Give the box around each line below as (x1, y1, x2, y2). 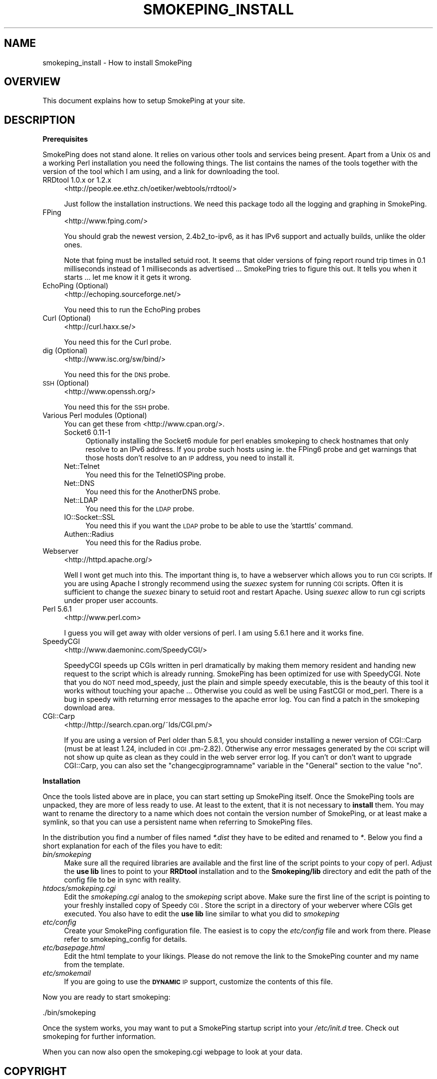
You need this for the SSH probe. (64, 403, 170, 412)
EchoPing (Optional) (42, 281, 108, 290)
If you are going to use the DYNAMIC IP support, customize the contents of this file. (64, 977, 333, 986)
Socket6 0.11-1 (64, 428, 111, 437)
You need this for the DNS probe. (64, 370, 170, 379)
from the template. (64, 960, 125, 969)
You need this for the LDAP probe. (85, 504, 195, 513)
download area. (64, 703, 115, 712)
